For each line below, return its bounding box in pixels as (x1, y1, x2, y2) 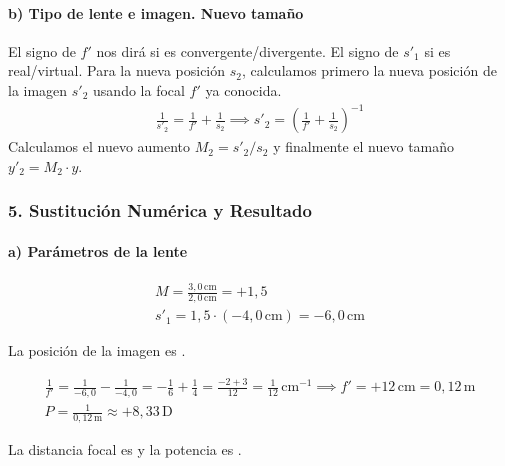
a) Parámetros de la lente (8, 240, 188, 261)
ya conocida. (205, 79, 282, 100)
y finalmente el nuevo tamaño (273, 136, 455, 157)
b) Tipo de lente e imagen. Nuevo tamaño (8, 2, 304, 23)
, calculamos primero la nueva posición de (241, 60, 497, 81)
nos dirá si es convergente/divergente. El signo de (96, 40, 399, 61)
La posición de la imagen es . (8, 340, 186, 361)
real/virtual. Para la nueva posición (8, 60, 226, 81)
